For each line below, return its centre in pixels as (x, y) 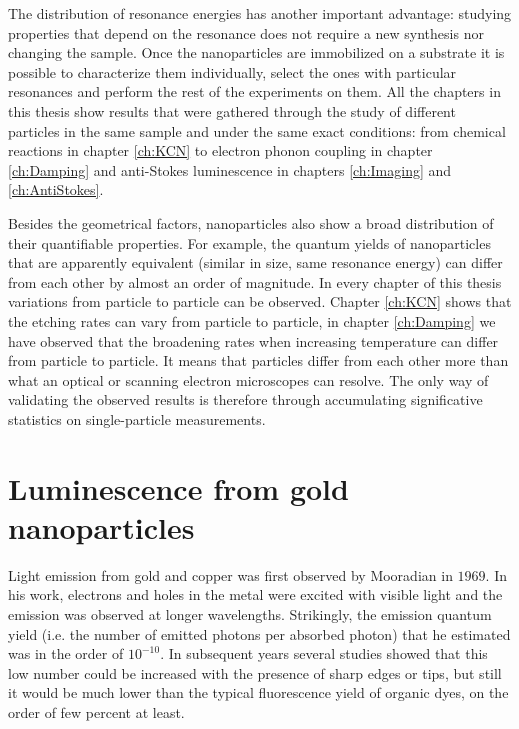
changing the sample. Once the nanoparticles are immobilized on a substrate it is (256, 52)
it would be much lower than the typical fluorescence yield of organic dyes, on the (258, 692)
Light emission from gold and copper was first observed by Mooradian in (230, 574)
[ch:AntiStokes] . (56, 189)
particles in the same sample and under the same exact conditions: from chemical (257, 130)
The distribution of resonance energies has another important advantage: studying (260, 13)
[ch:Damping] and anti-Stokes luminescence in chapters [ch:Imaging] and (230, 169)
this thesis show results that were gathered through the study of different (232, 110)
